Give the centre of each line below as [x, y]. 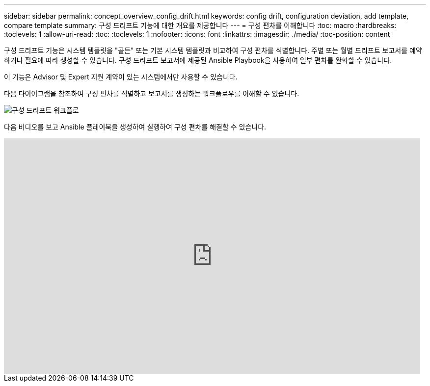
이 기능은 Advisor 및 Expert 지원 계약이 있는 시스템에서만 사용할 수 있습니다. [121, 77]
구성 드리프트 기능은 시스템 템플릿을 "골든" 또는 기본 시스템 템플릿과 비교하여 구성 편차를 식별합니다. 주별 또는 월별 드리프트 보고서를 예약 [213, 50]
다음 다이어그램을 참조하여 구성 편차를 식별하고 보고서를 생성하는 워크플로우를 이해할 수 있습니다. [152, 93]
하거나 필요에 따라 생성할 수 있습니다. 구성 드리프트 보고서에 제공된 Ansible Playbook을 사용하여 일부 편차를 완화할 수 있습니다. [198, 60]
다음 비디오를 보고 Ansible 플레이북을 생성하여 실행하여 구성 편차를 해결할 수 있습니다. [135, 127]
